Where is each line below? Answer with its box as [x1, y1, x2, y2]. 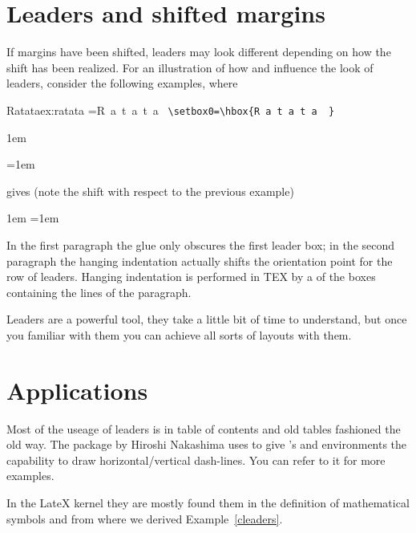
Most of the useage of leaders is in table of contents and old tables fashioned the [6, 420, 401, 437]
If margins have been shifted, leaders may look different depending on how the [6, 43, 391, 60]
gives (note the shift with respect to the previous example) [6, 182, 294, 199]
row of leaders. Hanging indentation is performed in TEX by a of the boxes [6, 268, 376, 285]
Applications [6, 373, 148, 406]
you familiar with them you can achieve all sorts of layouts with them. [6, 326, 352, 343]
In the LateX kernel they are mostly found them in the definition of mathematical [6, 494, 410, 511]
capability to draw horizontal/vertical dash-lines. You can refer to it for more [6, 451, 386, 468]
